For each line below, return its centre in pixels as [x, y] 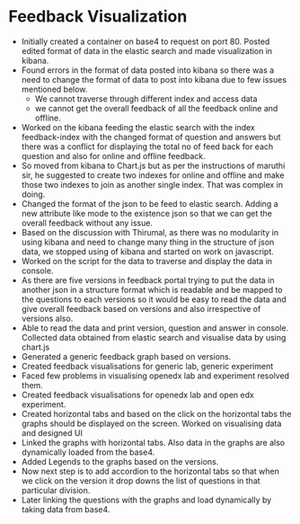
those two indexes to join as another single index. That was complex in [152, 184]
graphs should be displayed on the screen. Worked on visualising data [151, 423]
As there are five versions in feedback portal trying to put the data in [148, 280]
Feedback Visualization [98, 17]
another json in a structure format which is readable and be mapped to [152, 289]
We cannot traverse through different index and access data [146, 98]
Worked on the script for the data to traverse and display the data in [147, 261]
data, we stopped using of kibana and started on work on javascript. [148, 251]
